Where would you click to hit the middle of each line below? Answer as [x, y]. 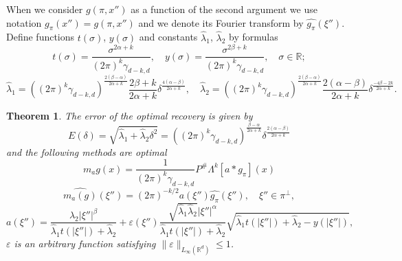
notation [24, 22]
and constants [168, 37]
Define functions [41, 37]
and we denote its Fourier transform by [221, 22]
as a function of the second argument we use [224, 9]
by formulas [253, 37]
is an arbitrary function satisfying [85, 243]
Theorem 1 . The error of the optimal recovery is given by [130, 115]
